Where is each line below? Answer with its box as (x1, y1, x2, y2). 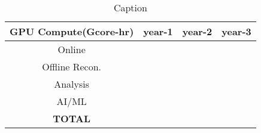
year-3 (221, 24, 251, 38)
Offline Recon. (42, 60, 102, 73)
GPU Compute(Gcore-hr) (10, 24, 134, 38)
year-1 (143, 24, 173, 38)
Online (57, 42, 86, 56)
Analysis (54, 77, 90, 91)
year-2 (182, 24, 213, 38)
